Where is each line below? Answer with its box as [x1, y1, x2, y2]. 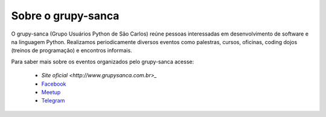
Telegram [41, 97, 65, 104]
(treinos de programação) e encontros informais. [11, 47, 132, 54]
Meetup [41, 88, 61, 96]
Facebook [41, 80, 66, 87]
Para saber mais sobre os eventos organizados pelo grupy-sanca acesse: [11, 58, 194, 65]
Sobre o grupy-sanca [11, 9, 120, 22]
